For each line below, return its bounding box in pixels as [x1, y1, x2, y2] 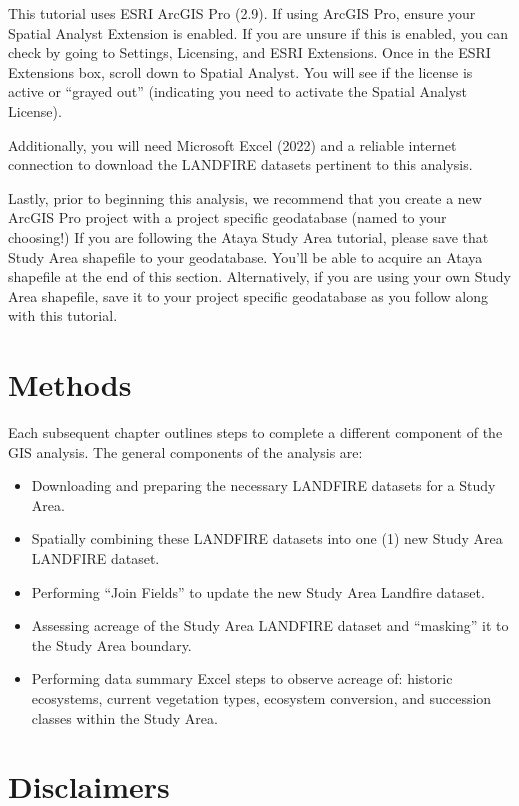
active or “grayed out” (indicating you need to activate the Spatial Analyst [8, 81, 468, 102]
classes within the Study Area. [31, 707, 218, 728]
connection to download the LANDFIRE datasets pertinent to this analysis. [8, 154, 473, 175]
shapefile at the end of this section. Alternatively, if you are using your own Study [8, 266, 511, 287]
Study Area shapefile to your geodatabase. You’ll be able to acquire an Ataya [8, 246, 483, 267]
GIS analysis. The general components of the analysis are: [8, 441, 363, 462]
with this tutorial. [8, 305, 118, 326]
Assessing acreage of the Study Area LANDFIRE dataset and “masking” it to [31, 615, 509, 636]
